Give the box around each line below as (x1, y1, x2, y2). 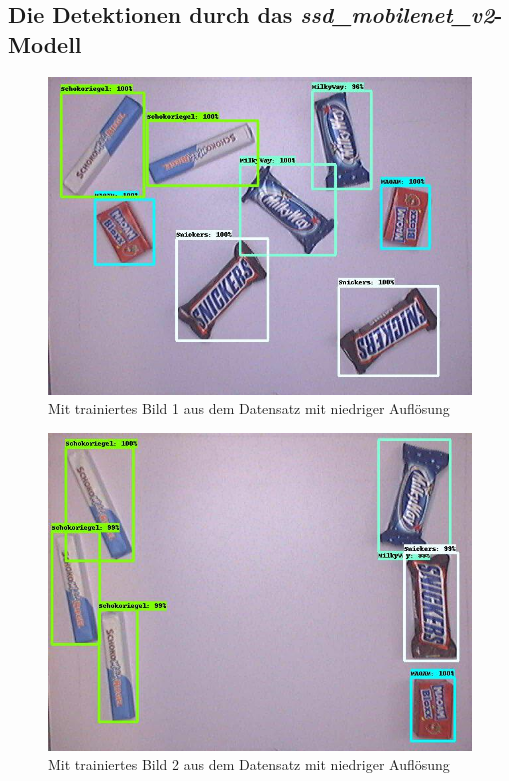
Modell (8, 28, 82, 59)
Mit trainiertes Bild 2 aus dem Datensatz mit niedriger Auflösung (48, 754, 450, 775)
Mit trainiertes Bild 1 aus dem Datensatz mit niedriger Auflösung (48, 398, 450, 419)
